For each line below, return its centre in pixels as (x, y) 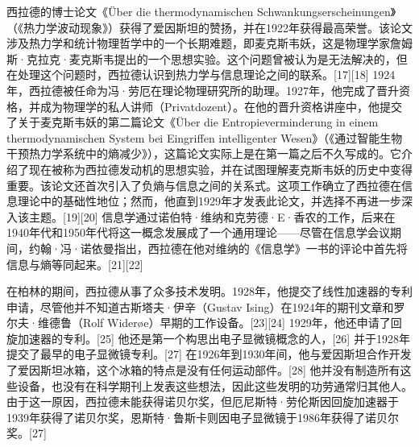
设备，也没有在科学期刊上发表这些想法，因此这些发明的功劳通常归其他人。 (215, 385)
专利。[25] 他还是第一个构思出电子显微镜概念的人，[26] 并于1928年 (236, 338)
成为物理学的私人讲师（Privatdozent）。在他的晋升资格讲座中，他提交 (221, 106)
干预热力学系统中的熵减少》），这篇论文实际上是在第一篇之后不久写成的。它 (204, 153)
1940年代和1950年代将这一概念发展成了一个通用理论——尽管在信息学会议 (198, 232)
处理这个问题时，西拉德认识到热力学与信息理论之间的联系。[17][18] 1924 (206, 74)
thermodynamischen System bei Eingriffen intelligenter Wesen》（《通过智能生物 (205, 137)
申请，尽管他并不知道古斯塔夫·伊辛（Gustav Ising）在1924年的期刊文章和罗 (206, 306)
